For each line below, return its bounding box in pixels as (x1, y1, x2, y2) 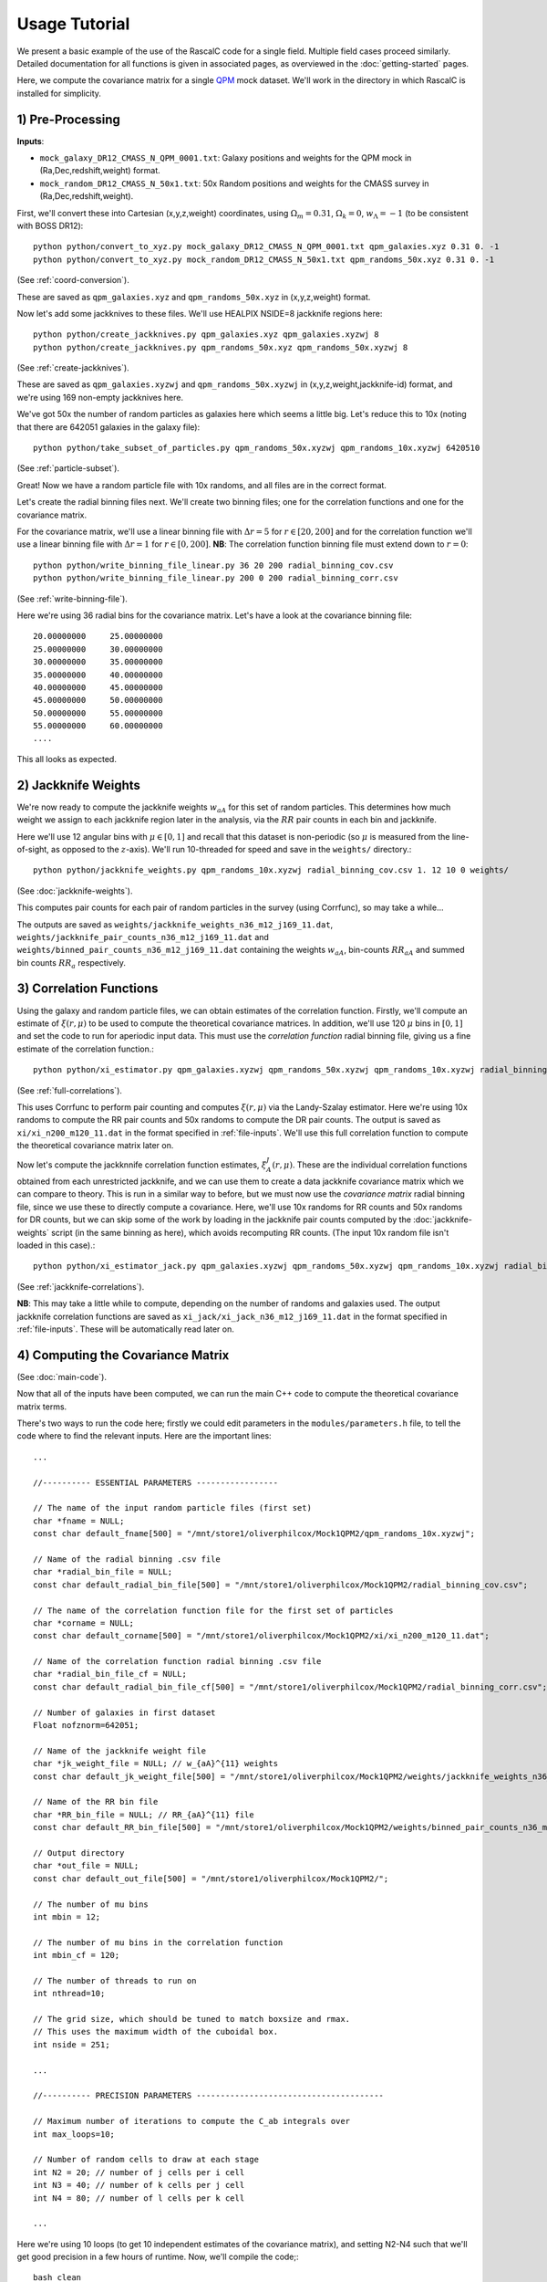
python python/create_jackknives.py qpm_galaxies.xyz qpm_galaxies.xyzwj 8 (33, 330, 379, 340)
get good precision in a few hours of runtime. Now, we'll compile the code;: (16, 2251, 300, 2263)
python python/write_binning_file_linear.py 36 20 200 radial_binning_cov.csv (33, 560, 394, 570)
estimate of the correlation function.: (16, 1043, 155, 1054)
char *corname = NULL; (33, 1617, 135, 1628)
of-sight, (16, 843, 49, 854)
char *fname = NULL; (33, 1515, 125, 1526)
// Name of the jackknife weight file (33, 1745, 207, 1756)
